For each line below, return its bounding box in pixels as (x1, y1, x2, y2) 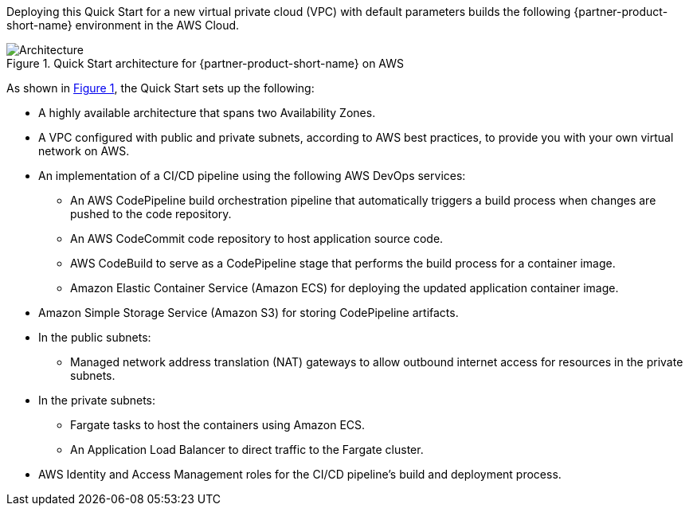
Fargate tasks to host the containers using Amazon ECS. (70, 418, 366, 432)
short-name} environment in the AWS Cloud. (6, 18, 240, 32)
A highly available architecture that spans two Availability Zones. (38, 106, 376, 119)
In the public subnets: (38, 330, 151, 344)
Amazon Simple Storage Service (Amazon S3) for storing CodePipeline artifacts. (38, 306, 459, 319)
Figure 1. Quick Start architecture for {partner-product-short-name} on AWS (6, 57, 405, 70)
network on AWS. (38, 144, 130, 158)
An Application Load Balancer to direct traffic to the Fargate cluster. (70, 443, 424, 456)
